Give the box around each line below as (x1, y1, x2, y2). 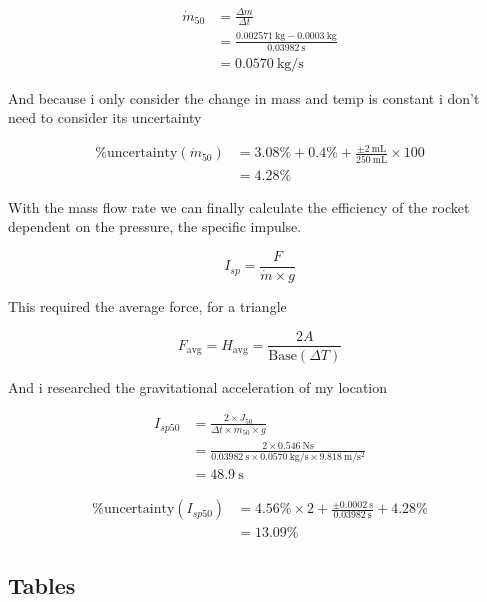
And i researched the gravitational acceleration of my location (8, 376, 388, 397)
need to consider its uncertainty (8, 107, 202, 128)
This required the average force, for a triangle (8, 295, 287, 316)
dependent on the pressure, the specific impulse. (8, 216, 302, 237)
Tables (8, 569, 76, 600)
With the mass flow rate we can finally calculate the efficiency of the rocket (8, 196, 470, 217)
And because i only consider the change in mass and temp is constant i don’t (8, 87, 480, 108)
